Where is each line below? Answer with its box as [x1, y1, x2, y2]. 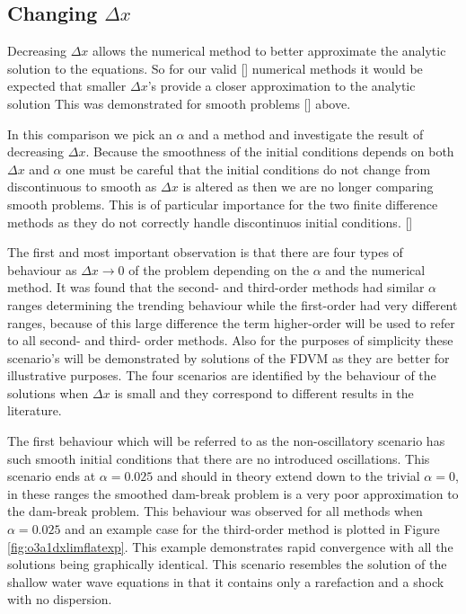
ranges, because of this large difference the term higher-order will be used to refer [7, 313, 455, 332]
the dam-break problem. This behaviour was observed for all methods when [7, 502, 423, 521]
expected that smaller [7, 76, 127, 95]
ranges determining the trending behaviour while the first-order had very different [7, 295, 458, 314]
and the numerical [325, 260, 426, 279]
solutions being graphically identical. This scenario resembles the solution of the [7, 555, 447, 574]
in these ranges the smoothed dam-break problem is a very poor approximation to [7, 484, 459, 503]
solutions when [7, 383, 89, 402]
